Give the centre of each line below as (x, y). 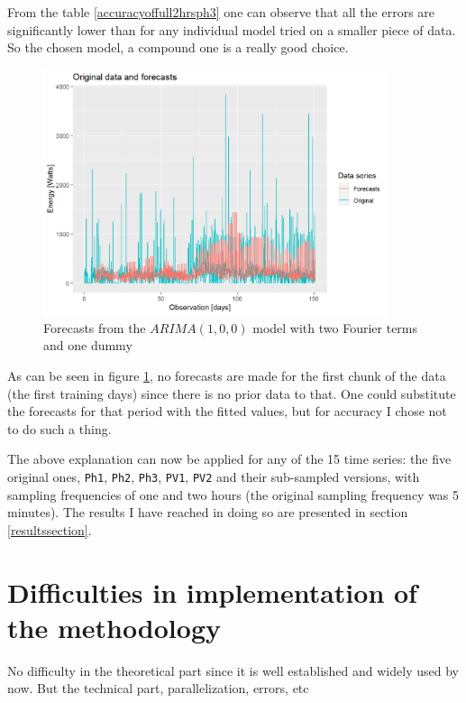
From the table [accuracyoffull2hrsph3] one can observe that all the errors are (221, 12)
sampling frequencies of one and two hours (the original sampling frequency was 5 (233, 494)
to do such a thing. (59, 428)
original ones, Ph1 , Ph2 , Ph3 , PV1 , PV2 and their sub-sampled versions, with (214, 476)
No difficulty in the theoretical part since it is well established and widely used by (233, 670)
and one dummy (88, 345)
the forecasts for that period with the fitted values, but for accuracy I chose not (227, 411)
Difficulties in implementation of (212, 592)
